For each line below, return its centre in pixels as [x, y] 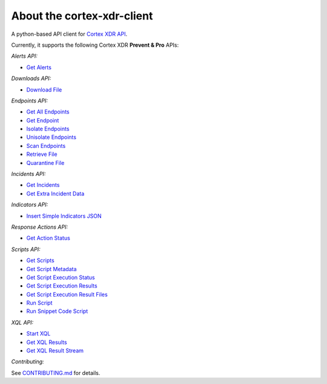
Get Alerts [39, 67]
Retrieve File [42, 154]
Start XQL [38, 334]
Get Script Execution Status [61, 277]
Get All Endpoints [48, 112]
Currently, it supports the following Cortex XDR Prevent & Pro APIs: [95, 45]
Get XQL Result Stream [55, 351]
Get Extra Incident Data [55, 194]
